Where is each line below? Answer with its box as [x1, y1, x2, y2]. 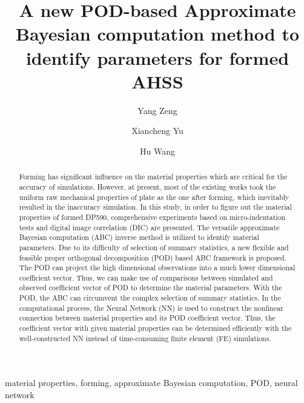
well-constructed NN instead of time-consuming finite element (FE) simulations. [19, 333, 271, 343]
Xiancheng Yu [131, 124, 183, 137]
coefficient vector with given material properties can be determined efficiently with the [19, 323, 292, 333]
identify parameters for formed [25, 45, 289, 70]
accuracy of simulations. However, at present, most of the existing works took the [19, 181, 276, 192]
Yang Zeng [137, 104, 177, 116]
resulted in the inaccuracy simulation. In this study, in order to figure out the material [19, 202, 292, 212]
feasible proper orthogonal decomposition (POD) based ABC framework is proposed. [19, 252, 286, 262]
